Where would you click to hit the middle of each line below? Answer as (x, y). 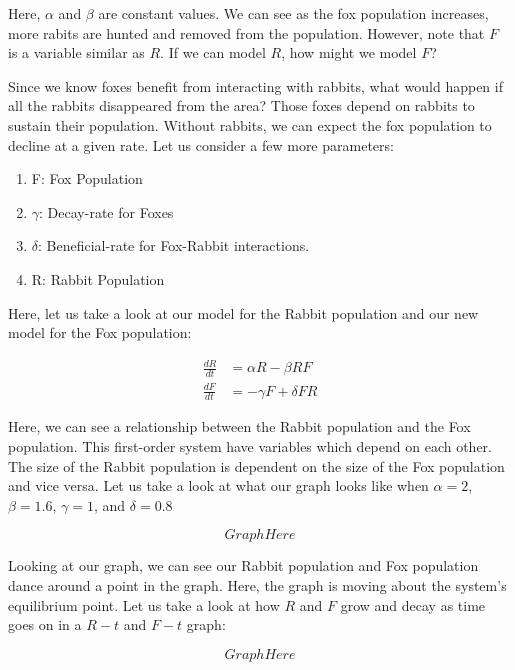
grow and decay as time (413, 604)
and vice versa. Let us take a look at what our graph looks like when (218, 485)
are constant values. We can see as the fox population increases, (293, 13)
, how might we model (349, 52)
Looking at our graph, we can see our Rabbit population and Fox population (243, 565)
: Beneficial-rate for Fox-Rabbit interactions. (174, 245)
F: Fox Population (87, 178)
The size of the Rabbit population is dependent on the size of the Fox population (256, 465)
